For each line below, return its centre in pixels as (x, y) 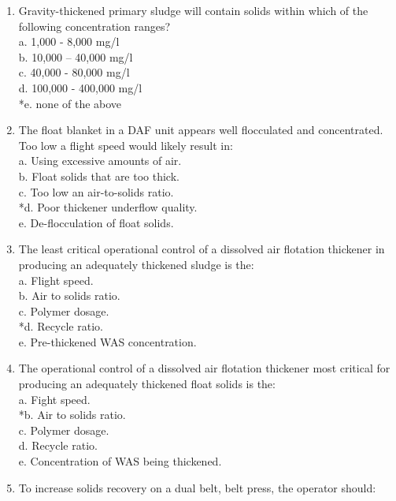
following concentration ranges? (94, 26)
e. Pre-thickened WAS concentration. (107, 341)
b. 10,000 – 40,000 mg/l (76, 56)
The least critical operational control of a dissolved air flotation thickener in (202, 249)
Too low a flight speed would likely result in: (126, 145)
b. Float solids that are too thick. (99, 176)
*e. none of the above (70, 103)
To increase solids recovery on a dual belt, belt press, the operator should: (197, 487)
